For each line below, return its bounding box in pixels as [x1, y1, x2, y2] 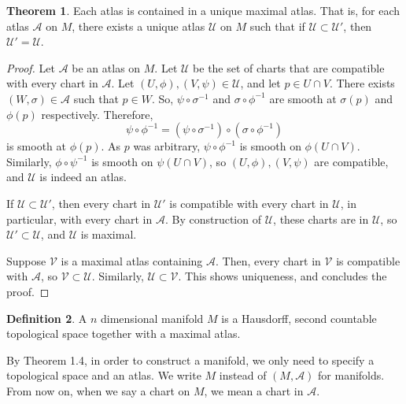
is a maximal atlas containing [61, 252, 203, 269]
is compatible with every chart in [169, 195, 329, 211]
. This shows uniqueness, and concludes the [178, 268, 387, 284]
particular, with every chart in [6, 210, 153, 227]
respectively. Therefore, [41, 106, 153, 122]
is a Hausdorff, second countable [221, 309, 377, 326]
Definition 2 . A [6, 309, 87, 326]
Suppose [6, 252, 46, 269]
